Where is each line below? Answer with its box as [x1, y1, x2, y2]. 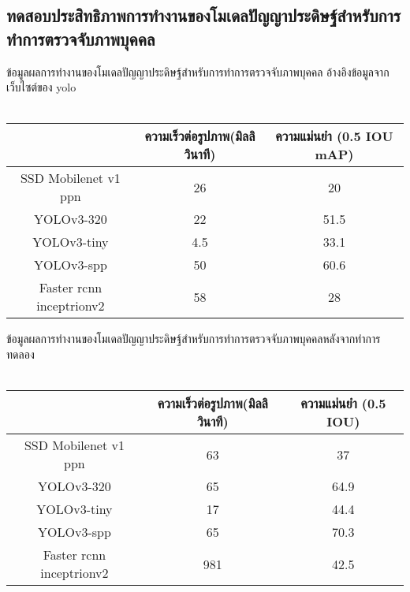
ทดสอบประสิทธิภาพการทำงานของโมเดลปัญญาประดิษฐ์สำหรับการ [6, 3, 401, 28]
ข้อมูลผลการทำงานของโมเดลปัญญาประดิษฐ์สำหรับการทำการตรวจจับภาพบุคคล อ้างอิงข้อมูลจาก [6, 63, 389, 80]
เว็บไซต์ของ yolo [6, 79, 76, 95]
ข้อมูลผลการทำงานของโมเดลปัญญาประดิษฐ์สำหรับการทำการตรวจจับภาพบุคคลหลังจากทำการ [6, 330, 381, 347]
